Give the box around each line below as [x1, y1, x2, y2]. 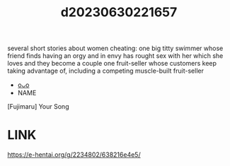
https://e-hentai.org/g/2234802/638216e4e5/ [7, 150, 141, 159]
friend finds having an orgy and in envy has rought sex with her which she [7, 52, 224, 60]
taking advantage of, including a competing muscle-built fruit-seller [7, 66, 204, 75]
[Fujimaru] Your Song [7, 102, 69, 111]
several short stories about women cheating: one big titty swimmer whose [7, 44, 224, 53]
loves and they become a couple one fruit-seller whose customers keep [7, 59, 217, 68]
